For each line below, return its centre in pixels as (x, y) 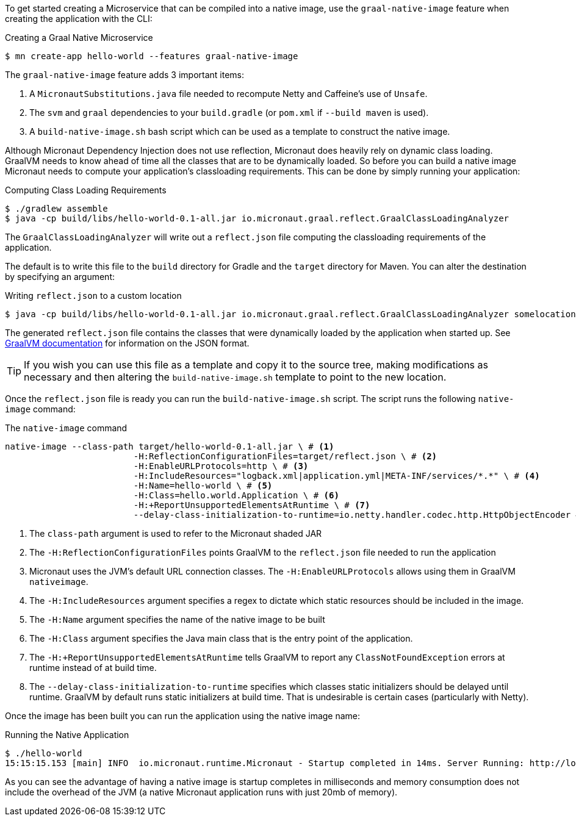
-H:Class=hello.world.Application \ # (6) (236, 495)
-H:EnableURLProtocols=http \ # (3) (221, 466)
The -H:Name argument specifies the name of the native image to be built (177, 619)
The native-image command (66, 428)
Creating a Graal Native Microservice (79, 38)
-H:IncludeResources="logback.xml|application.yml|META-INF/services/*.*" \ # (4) (337, 476)
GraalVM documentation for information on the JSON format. (127, 343)
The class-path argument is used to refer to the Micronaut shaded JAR (176, 533)
